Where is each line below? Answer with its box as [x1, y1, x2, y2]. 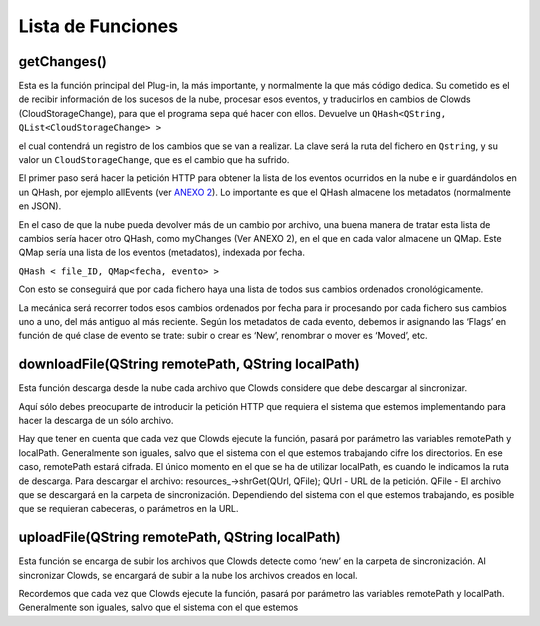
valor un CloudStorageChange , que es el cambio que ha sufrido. [18, 154, 290, 166]
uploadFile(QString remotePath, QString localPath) [18, 529, 342, 546]
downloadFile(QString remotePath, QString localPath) [18, 356, 360, 373]
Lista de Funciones [18, 15, 179, 37]
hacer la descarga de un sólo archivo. [18, 415, 174, 426]
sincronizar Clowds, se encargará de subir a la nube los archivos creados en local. [18, 569, 359, 581]
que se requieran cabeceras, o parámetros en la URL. [18, 503, 239, 515]
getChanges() [18, 53, 107, 70]
